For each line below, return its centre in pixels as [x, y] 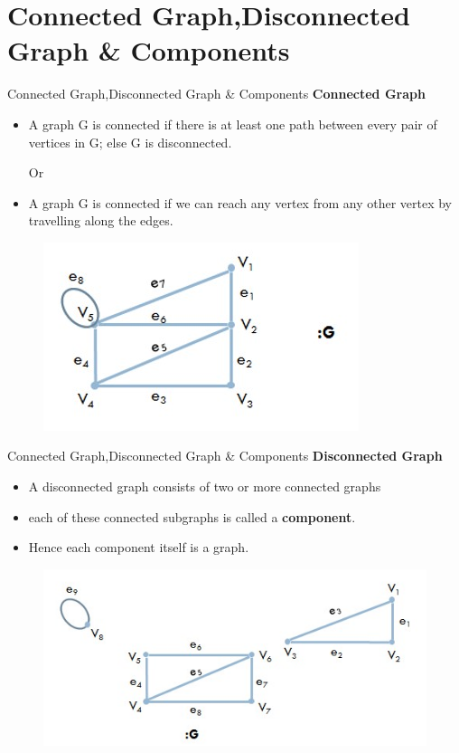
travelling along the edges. [101, 220]
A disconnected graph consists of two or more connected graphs [205, 486]
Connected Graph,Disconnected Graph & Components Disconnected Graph [225, 456]
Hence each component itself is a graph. [139, 547]
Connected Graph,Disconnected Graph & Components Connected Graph [216, 94]
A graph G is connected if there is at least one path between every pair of [233, 124]
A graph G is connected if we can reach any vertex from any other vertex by [240, 202]
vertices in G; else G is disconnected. [130, 142]
